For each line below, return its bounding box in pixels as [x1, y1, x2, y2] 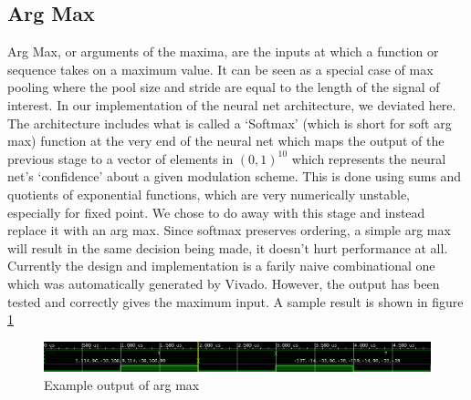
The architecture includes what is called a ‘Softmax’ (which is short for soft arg [7, 113, 452, 132]
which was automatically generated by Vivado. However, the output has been [7, 273, 440, 292]
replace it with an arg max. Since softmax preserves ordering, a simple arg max [7, 221, 451, 240]
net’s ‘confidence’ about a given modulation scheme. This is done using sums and [7, 167, 462, 186]
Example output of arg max [44, 374, 200, 394]
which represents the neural [291, 149, 446, 168]
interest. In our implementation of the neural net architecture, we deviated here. [7, 95, 456, 114]
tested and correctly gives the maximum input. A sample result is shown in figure [7, 292, 464, 311]
